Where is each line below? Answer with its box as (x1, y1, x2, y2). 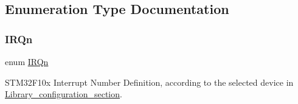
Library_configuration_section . (5, 88, 122, 100)
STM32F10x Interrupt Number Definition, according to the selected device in (5, 75, 294, 88)
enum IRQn (5, 55, 49, 68)
